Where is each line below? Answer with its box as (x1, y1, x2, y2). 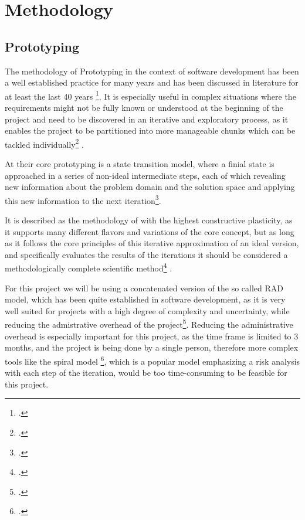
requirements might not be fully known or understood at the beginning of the (5, 101, 283, 114)
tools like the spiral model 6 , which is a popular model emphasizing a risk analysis (5, 353, 300, 367)
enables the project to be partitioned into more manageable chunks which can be (5, 124, 296, 137)
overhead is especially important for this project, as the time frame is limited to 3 (5, 329, 299, 342)
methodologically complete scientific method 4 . (5, 260, 172, 274)
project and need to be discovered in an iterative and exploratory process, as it (5, 113, 289, 125)
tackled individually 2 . (5, 136, 84, 150)
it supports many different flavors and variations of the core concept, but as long (5, 225, 294, 237)
